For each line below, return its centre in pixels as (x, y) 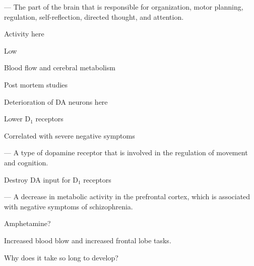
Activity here (24, 34)
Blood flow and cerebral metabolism (60, 68)
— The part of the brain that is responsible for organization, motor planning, (124, 7)
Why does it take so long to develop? (61, 257)
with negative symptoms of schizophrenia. (69, 206)
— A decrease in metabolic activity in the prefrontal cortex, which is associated (127, 196)
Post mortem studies (36, 84)
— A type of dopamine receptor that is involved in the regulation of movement (126, 152)
